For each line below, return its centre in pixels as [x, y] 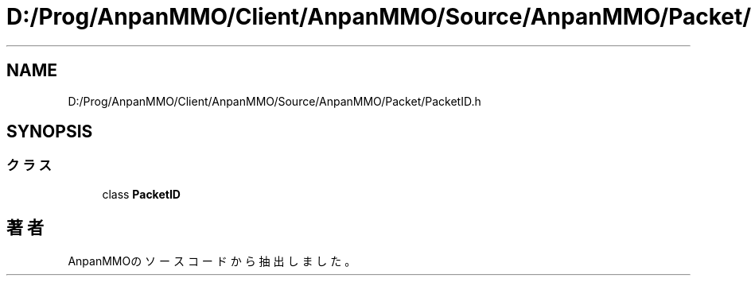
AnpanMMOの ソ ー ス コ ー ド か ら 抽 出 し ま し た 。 [212, 261]
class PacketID [141, 194]
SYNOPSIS [50, 132]
